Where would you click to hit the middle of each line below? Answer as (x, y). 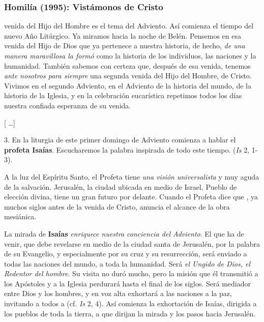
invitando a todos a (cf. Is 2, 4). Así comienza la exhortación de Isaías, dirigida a (130, 303)
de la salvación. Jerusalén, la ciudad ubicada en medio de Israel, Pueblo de (121, 186)
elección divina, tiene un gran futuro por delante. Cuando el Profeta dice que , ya (131, 197)
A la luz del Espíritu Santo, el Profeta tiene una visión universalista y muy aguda (132, 176)
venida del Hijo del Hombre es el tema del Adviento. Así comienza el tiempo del (129, 26)
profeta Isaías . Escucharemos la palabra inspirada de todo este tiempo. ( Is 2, (127, 149)
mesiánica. (20, 216)
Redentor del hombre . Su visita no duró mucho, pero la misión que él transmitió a (131, 273)
